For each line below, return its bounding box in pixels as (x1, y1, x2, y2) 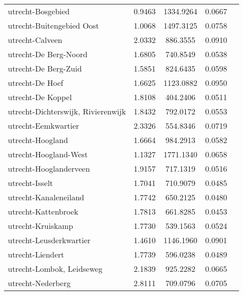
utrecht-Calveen (8, 34, 63, 45)
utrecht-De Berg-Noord (8, 48, 88, 60)
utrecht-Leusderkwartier (8, 234, 91, 246)
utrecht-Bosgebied (8, 5, 70, 17)
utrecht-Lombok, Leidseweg (8, 263, 103, 274)
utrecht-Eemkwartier (8, 120, 79, 131)
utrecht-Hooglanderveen (8, 163, 90, 174)
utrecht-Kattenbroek (8, 206, 78, 217)
